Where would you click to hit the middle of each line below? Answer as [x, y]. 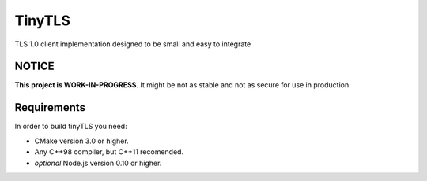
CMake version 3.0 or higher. [82, 141]
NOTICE [34, 66]
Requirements [50, 107]
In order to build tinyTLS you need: [71, 127]
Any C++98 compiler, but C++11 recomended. [109, 152]
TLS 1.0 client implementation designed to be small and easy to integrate [133, 44]
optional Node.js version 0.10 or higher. [98, 163]
